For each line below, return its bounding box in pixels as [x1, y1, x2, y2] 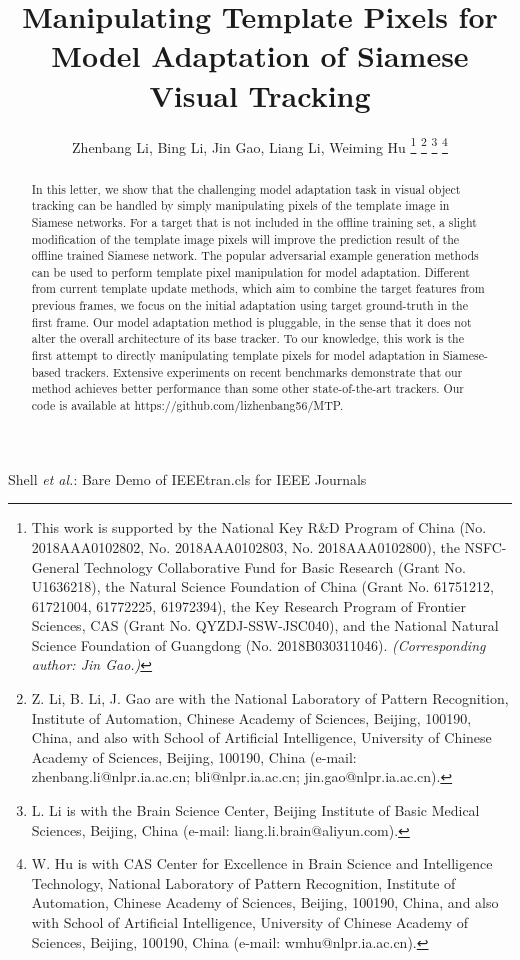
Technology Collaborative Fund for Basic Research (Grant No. [84, 556, 466, 577]
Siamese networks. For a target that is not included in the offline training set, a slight [31, 213, 477, 230]
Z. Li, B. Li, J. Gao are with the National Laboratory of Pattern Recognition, [31, 688, 509, 709]
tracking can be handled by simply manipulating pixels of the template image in [31, 197, 450, 214]
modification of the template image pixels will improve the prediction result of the [31, 230, 460, 247]
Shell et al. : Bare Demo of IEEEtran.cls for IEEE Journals [8, 468, 367, 489]
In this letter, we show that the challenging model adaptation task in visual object [31, 180, 461, 197]
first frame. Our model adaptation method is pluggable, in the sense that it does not [31, 313, 472, 330]
